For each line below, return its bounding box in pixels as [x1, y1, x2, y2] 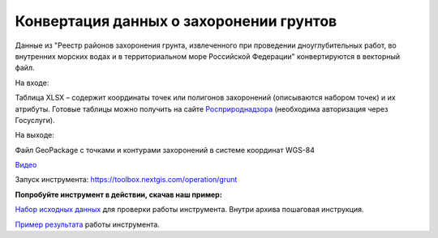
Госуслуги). [15, 115, 56, 125]
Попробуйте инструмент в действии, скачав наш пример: [15, 189, 222, 199]
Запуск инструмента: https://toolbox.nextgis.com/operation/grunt [15, 175, 238, 185]
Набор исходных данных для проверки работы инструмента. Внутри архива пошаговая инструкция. [15, 205, 364, 215]
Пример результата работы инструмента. [15, 219, 160, 229]
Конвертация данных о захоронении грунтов [15, 12, 337, 30]
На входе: [15, 78, 49, 87]
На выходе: [15, 130, 54, 140]
